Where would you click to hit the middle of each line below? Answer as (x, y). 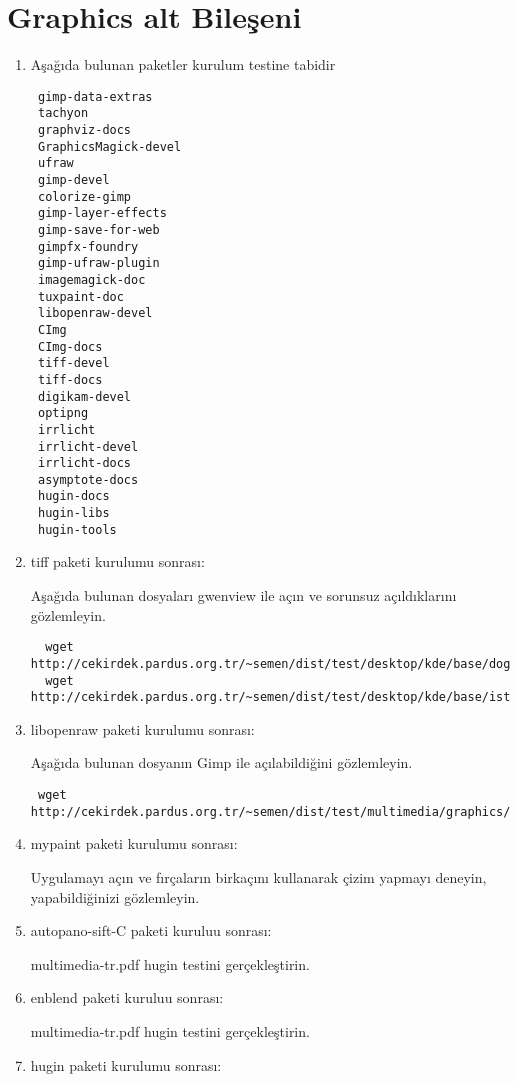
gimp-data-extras (95, 96)
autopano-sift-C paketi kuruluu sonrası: (151, 930)
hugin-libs (73, 513)
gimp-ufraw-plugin (98, 263)
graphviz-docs (84, 130)
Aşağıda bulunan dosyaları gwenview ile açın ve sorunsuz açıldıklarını (243, 595)
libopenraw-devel (95, 313)
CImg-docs (70, 346)
